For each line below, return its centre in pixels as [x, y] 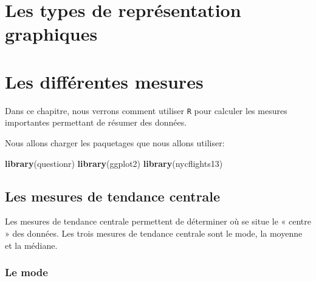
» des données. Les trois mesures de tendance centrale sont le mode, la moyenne [154, 233]
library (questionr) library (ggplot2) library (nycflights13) [114, 163]
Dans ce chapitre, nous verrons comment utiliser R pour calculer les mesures [146, 110]
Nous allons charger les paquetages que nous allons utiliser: [115, 142]
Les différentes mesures [104, 81]
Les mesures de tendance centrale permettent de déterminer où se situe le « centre [158, 221]
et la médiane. [31, 245]
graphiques [51, 34]
